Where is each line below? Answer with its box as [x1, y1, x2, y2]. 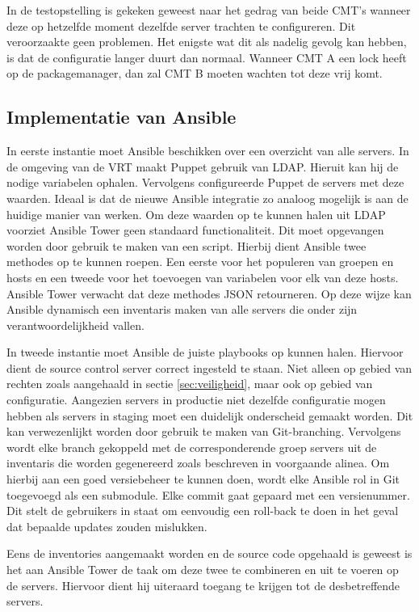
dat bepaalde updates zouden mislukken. [6, 517, 207, 534]
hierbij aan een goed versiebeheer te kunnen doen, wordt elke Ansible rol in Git [6, 471, 400, 487]
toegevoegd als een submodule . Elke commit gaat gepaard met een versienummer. [6, 486, 410, 503]
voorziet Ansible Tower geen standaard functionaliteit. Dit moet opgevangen [6, 222, 384, 238]
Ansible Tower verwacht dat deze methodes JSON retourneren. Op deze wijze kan [6, 285, 412, 302]
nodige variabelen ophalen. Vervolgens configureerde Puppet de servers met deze [6, 174, 404, 191]
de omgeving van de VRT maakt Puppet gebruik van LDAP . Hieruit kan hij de [6, 158, 399, 175]
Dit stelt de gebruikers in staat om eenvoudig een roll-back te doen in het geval [6, 502, 399, 519]
